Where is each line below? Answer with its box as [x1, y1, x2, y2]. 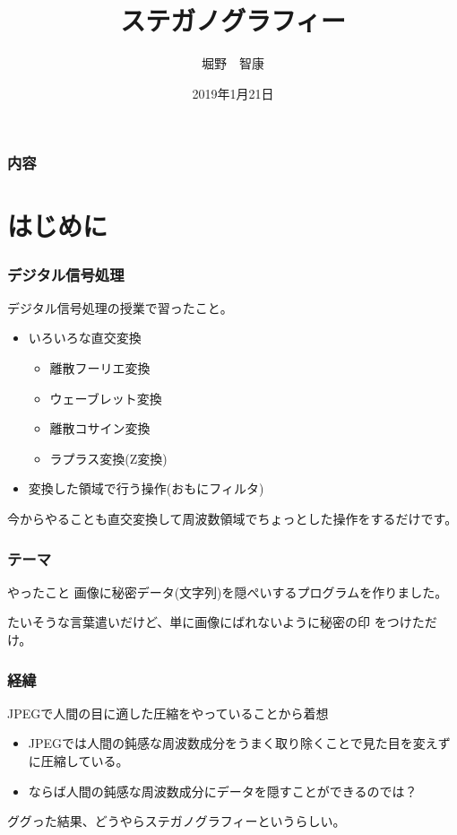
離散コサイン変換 [49, 419, 151, 438]
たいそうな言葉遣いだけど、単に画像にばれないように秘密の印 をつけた [7, 613, 425, 631]
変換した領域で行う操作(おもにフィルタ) [28, 479, 264, 498]
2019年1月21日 [192, 83, 274, 102]
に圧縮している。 [28, 751, 129, 770]
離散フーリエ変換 [49, 359, 151, 378]
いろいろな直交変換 [28, 328, 142, 347]
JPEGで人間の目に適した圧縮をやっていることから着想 [7, 703, 329, 722]
